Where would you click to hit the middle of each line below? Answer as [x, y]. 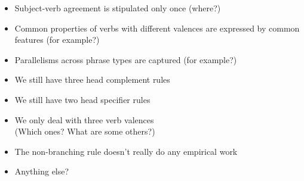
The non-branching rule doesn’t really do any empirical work [126, 151]
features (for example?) [57, 40]
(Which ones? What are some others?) [85, 131]
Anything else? [42, 171]
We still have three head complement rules [92, 79]
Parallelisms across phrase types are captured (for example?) [126, 59]
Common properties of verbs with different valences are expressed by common [157, 28]
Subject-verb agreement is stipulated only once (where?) [118, 8]
